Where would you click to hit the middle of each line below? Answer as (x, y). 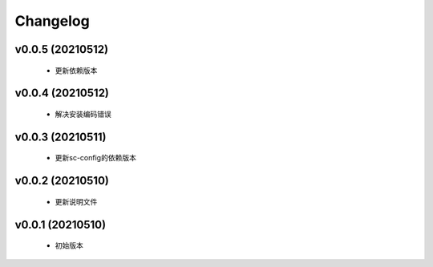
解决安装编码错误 (83, 114)
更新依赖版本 (76, 70)
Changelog (52, 21)
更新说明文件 (76, 201)
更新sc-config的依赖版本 (95, 158)
